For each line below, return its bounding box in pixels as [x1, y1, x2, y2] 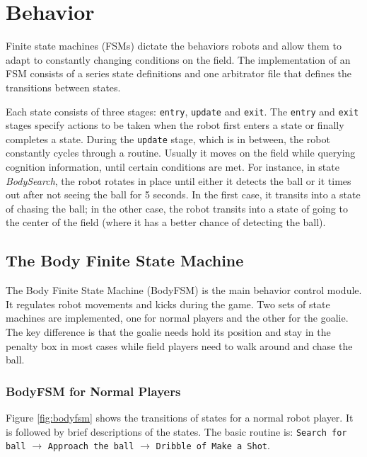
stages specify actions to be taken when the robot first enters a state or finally [6, 118, 344, 132]
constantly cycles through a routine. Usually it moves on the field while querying [6, 145, 356, 160]
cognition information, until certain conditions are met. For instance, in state [6, 159, 339, 174]
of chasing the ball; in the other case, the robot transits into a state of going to [6, 201, 348, 215]
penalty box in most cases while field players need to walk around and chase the [6, 338, 353, 353]
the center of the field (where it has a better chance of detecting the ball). [6, 215, 326, 230]
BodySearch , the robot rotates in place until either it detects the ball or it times [6, 173, 351, 188]
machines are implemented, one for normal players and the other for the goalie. [6, 310, 349, 325]
